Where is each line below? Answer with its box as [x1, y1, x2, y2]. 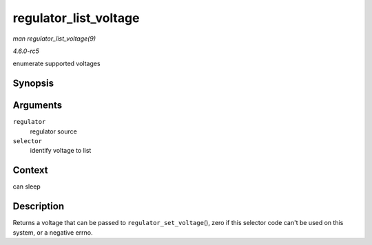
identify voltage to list [30, 147, 92, 155]
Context [12, 164, 48, 176]
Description [12, 200, 65, 213]
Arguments [12, 100, 63, 111]
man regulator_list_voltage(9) [12, 34, 96, 43]
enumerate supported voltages [12, 59, 101, 68]
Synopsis [12, 78, 54, 89]
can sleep [12, 182, 41, 191]
